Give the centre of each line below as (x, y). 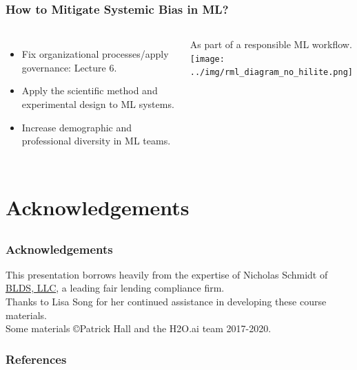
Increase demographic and (77, 127)
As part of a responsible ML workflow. (271, 44)
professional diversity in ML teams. (96, 141)
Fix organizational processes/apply (95, 54)
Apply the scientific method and (90, 90)
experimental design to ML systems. (98, 104)
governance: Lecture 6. (69, 67)
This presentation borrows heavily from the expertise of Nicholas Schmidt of (167, 274)
